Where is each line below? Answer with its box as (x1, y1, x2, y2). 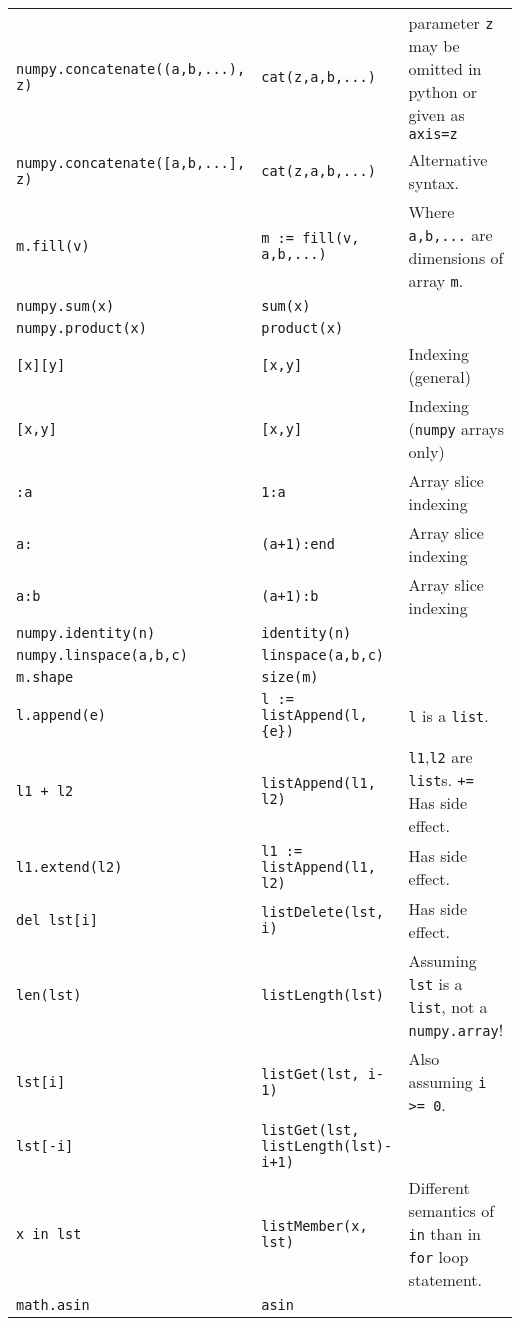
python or (408, 80, 478, 103)
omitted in (408, 57, 482, 80)
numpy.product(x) (16, 320, 147, 336)
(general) (408, 365, 471, 388)
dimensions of (408, 246, 504, 269)
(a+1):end (261, 536, 335, 552)
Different (408, 1176, 470, 1199)
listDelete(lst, (261, 904, 385, 920)
